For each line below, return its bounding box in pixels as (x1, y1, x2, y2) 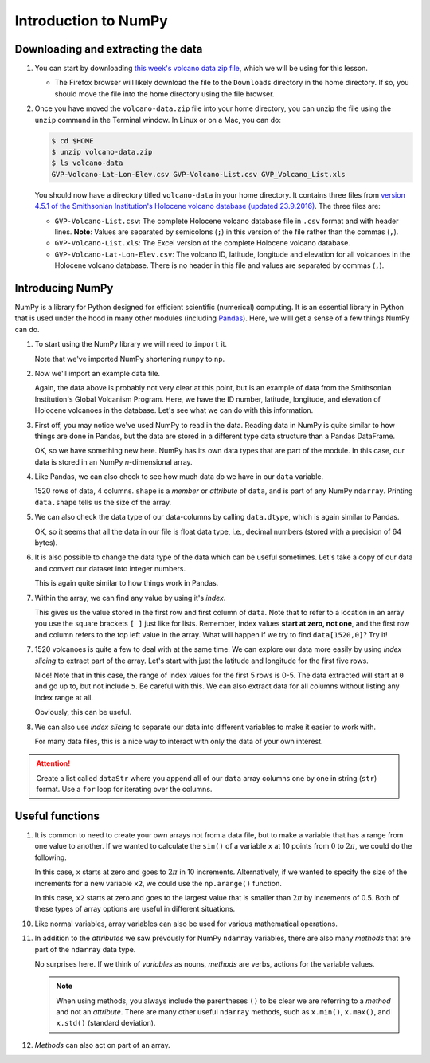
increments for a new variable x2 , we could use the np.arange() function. (34, 878, 282, 888)
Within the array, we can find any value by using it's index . (34, 593, 226, 602)
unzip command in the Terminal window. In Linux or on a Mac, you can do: (34, 115, 282, 124)
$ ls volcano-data (51, 159, 123, 167)
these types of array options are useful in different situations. (34, 904, 236, 914)
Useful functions (14, 809, 100, 822)
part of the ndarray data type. (34, 944, 136, 954)
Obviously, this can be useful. (34, 708, 132, 717)
